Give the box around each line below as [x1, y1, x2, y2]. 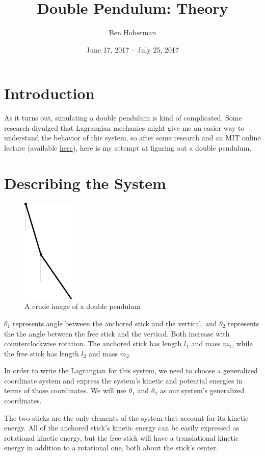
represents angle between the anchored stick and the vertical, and [12, 318, 217, 328]
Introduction [4, 83, 95, 104]
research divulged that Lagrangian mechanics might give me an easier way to [4, 122, 245, 133]
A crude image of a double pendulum [24, 301, 141, 311]
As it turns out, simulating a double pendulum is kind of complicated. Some [4, 112, 242, 123]
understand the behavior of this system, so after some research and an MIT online [4, 132, 261, 143]
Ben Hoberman [109, 27, 156, 38]
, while [232, 338, 253, 349]
